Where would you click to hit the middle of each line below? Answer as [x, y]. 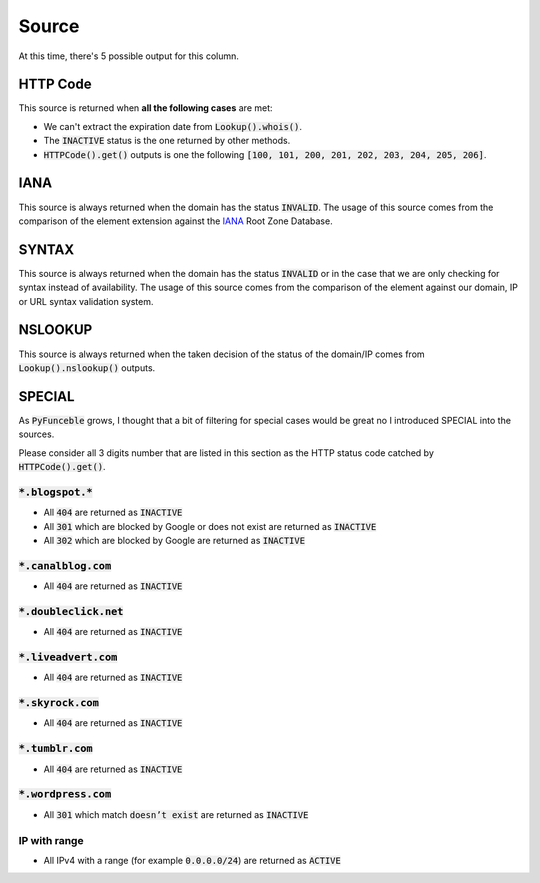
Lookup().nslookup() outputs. [87, 367]
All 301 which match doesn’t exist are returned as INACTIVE [176, 814]
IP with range [51, 840]
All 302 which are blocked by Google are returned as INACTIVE [174, 540]
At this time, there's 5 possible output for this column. [129, 56]
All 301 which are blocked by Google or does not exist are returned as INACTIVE [210, 526]
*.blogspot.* [56, 492]
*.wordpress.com [65, 794]
